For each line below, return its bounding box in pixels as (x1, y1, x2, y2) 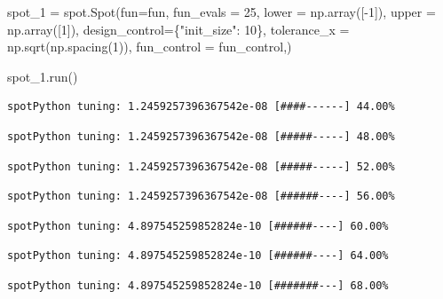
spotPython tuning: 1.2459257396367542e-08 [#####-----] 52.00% (7, 160, 395, 173)
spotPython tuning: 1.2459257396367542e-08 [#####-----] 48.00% (7, 130, 395, 143)
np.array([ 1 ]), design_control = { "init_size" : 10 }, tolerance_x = (7, 20, 350, 38)
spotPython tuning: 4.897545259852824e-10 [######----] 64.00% (7, 249, 389, 263)
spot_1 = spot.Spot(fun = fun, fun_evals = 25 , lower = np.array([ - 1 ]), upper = (7, 3, 436, 20)
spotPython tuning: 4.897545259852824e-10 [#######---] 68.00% (7, 279, 389, 292)
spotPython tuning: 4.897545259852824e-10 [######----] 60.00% (7, 219, 389, 232)
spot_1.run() (7, 67, 78, 85)
